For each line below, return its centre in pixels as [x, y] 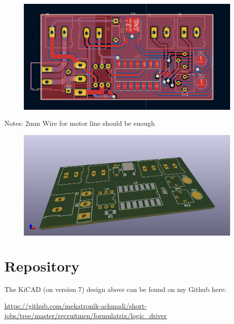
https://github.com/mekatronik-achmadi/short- [76, 305]
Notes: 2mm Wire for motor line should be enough [80, 123]
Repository [42, 266]
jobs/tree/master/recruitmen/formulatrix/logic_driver [86, 315]
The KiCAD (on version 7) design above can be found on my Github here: [115, 289]
